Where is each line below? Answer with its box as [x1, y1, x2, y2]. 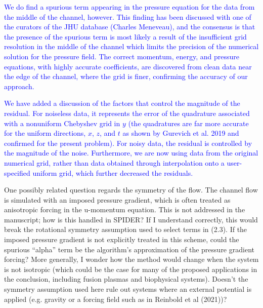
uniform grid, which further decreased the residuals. [32, 167, 193, 178]
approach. [4, 81, 34, 91]
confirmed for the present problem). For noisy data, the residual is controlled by [4, 137, 252, 148]
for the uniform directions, [4, 128, 86, 138]
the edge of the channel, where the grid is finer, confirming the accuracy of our [4, 71, 248, 82]
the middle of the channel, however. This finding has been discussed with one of [4, 11, 251, 22]
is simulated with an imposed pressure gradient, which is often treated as [4, 194, 231, 205]
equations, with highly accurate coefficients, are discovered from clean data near [4, 61, 252, 71]
